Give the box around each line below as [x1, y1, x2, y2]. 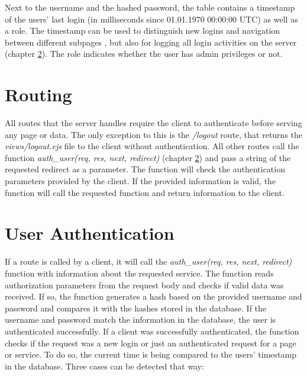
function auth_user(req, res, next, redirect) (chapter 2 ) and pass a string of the [5, 151, 291, 163]
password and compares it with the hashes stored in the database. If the [5, 301, 267, 314]
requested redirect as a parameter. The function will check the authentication [5, 163, 285, 175]
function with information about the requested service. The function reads [5, 266, 274, 279]
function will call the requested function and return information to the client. [5, 186, 285, 198]
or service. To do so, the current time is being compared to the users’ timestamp [5, 348, 296, 361]
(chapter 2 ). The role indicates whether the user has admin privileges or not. [5, 47, 283, 60]
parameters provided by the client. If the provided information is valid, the [5, 175, 276, 187]
